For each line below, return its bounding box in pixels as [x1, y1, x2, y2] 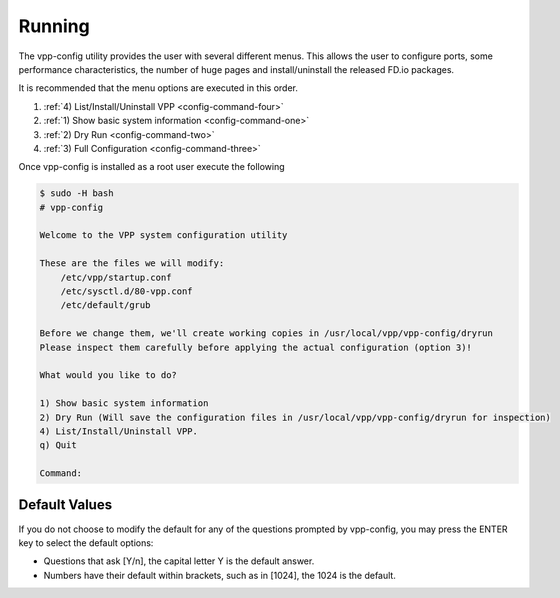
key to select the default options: [18, 536, 154, 549]
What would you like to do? [39, 370, 177, 381]
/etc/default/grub [60, 300, 151, 311]
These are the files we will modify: [39, 258, 225, 269]
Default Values [18, 496, 113, 514]
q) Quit [39, 440, 77, 451]
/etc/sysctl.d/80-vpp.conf [60, 286, 194, 297]
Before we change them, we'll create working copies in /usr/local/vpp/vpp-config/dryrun [39, 328, 494, 339]
